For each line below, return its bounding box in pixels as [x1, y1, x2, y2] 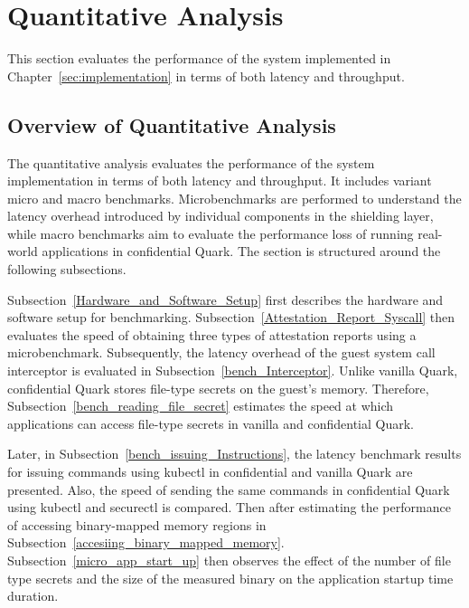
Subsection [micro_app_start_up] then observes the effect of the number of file [7, 550, 451, 569]
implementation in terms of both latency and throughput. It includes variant [7, 171, 432, 190]
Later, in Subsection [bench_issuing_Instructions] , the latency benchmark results [7, 444, 462, 463]
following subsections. [7, 260, 127, 279]
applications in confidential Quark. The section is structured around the [42, 242, 441, 261]
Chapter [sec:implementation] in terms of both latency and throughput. [7, 66, 405, 85]
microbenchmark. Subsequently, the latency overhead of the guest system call [7, 343, 436, 362]
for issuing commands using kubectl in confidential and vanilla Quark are [7, 462, 413, 481]
